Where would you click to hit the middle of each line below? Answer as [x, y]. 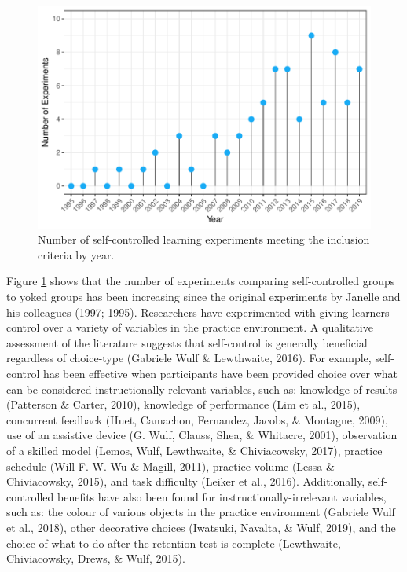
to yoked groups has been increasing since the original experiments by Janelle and [203, 297]
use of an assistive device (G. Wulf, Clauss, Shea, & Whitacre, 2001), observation [202, 435]
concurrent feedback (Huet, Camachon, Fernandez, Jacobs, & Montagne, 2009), [197, 419]
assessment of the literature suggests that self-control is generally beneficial [187, 342]
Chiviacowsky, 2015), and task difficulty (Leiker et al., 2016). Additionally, [186, 481]
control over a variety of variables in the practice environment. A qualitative [190, 327]
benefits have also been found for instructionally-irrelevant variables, [222, 496]
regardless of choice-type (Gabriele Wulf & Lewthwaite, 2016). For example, [189, 358]
